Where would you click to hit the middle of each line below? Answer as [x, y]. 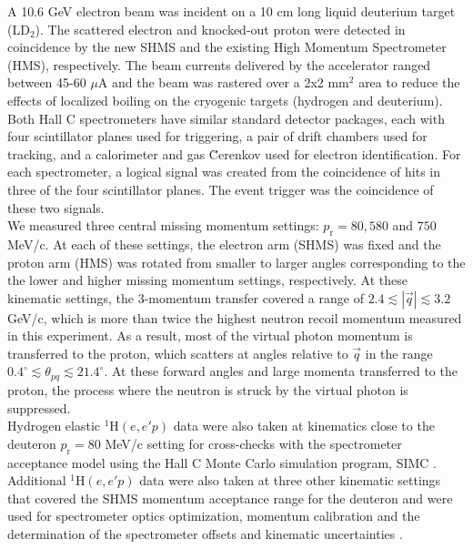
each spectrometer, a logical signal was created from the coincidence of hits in [224, 172]
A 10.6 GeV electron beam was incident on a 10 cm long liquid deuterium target [231, 11]
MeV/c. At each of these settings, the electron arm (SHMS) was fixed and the [224, 244]
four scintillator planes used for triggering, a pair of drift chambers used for [217, 136]
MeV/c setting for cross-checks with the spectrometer [253, 443]
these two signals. [56, 207]
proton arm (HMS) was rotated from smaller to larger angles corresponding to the [236, 262]
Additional [37, 480]
